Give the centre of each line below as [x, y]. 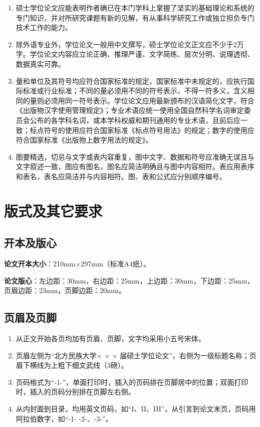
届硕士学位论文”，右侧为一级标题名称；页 [188, 355]
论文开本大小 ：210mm [40, 264]
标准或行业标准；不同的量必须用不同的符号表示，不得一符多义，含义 [135, 91]
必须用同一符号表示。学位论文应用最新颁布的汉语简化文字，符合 [149, 100]
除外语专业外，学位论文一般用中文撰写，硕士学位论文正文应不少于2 [126, 44]
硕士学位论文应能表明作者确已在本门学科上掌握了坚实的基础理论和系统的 [135, 8]
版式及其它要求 [53, 210]
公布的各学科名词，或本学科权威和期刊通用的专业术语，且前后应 [135, 120]
